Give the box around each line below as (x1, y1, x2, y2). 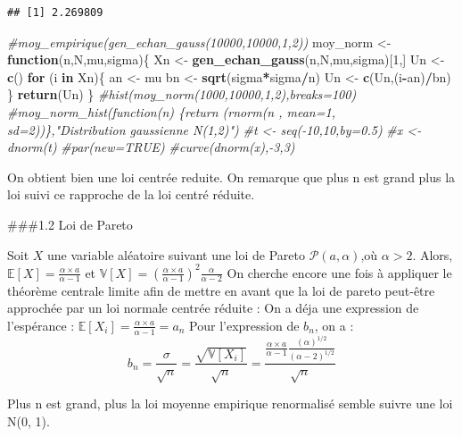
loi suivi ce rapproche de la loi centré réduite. (7, 185, 255, 204)
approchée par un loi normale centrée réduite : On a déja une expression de (7, 298, 419, 317)
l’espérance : (7, 315, 75, 334)
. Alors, (412, 245, 453, 264)
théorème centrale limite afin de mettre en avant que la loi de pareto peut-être (7, 281, 435, 299)
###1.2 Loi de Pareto (7, 214, 133, 233)
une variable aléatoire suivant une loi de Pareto (47, 245, 305, 264)
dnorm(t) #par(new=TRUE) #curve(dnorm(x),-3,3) (7, 138, 295, 156)
